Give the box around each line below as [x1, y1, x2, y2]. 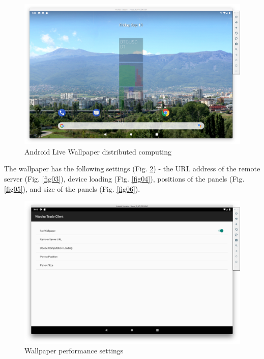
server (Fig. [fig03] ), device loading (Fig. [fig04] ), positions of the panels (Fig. [4, 173, 245, 184]
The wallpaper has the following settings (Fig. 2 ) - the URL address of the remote [4, 163, 260, 174]
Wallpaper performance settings [24, 345, 124, 356]
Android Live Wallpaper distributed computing [24, 146, 172, 157]
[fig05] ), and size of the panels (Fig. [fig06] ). [4, 183, 140, 194]
